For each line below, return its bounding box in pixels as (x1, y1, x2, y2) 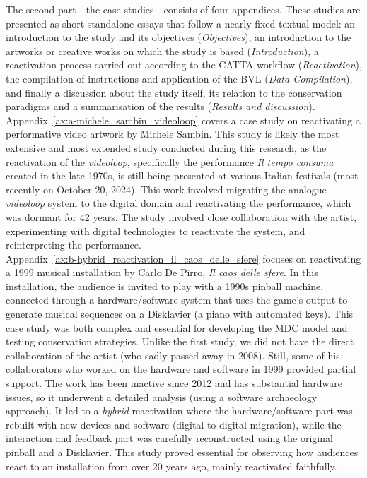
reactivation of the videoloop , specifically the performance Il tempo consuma (6, 154, 334, 169)
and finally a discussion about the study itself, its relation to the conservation (6, 85, 342, 100)
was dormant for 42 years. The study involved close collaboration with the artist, (6, 209, 357, 224)
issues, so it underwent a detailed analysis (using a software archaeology (6, 389, 318, 404)
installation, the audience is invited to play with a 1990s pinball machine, (6, 278, 324, 293)
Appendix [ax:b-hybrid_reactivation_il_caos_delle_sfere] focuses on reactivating (6, 251, 361, 265)
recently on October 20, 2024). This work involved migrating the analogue (6, 181, 327, 196)
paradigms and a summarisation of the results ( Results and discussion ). (6, 99, 315, 114)
